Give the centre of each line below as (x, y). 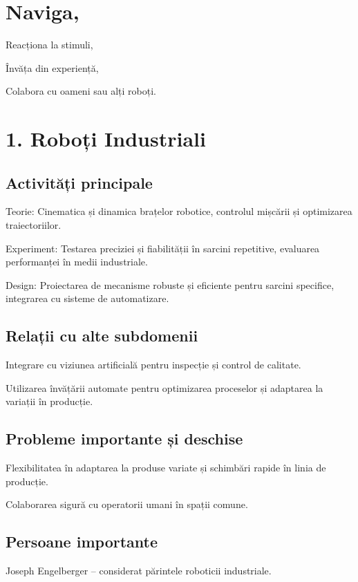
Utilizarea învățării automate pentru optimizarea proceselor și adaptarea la (164, 387)
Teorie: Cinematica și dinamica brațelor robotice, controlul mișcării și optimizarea (179, 211)
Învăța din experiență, (52, 67)
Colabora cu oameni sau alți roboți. (81, 91)
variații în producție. (49, 401)
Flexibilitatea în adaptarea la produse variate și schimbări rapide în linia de (166, 468)
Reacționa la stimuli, (49, 45)
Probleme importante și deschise (124, 439)
